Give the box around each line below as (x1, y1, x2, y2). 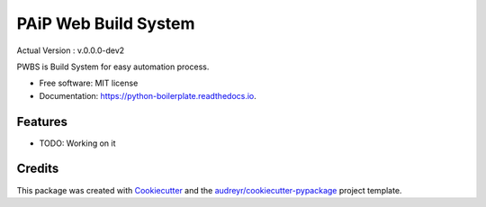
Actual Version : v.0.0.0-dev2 (16, 45, 125, 56)
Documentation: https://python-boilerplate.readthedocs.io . (39, 90, 256, 101)
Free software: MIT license (39, 77, 139, 89)
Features (16, 113, 67, 130)
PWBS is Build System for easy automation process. (16, 61, 210, 72)
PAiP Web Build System (16, 13, 195, 33)
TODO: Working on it (39, 138, 116, 148)
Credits (16, 161, 59, 176)
